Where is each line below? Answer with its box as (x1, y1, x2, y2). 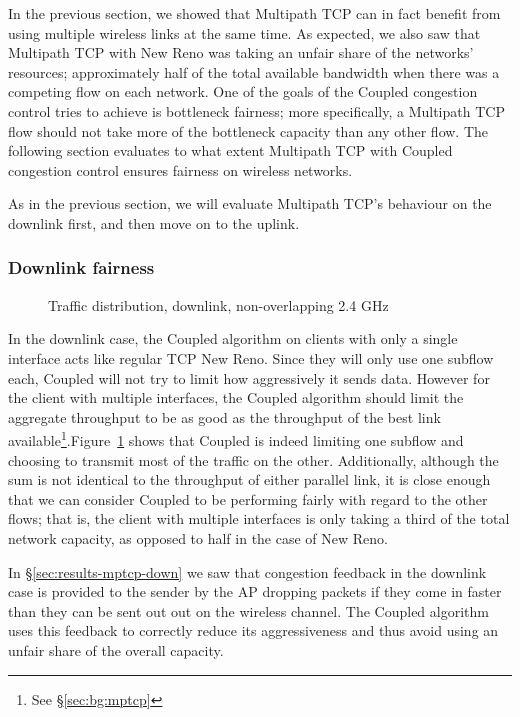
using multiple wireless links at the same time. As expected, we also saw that (8, 22, 481, 43)
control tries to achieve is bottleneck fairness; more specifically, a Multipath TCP (8, 100, 505, 121)
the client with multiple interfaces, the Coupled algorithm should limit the (8, 387, 464, 408)
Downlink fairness (8, 255, 155, 280)
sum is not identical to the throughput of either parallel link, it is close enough (8, 469, 491, 490)
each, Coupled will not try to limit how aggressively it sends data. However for (8, 367, 490, 388)
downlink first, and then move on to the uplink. (8, 212, 300, 233)
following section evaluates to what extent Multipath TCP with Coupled (8, 140, 453, 161)
